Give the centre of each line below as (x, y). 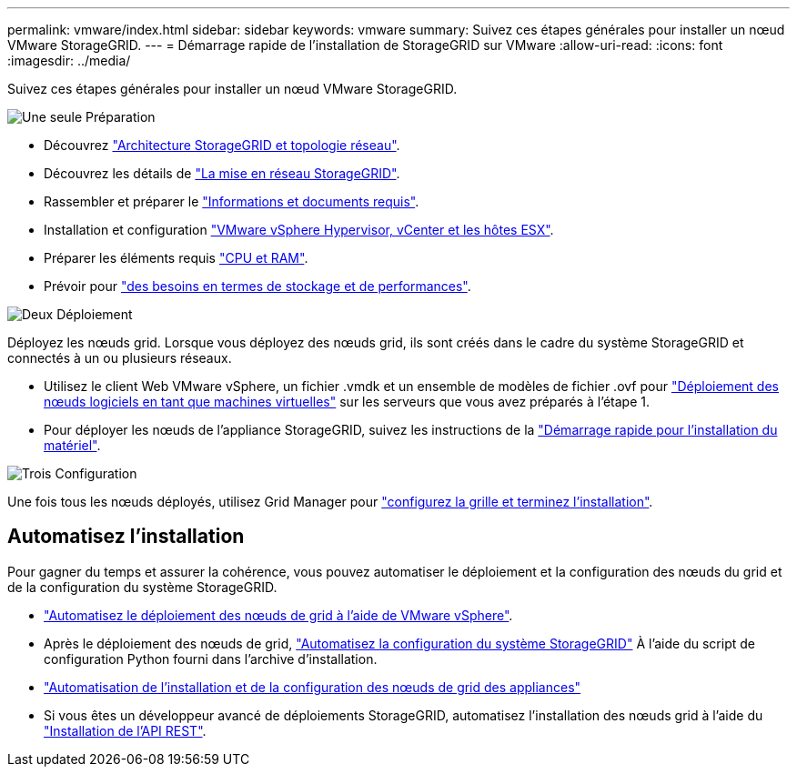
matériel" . (72, 445)
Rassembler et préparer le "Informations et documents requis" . (232, 201)
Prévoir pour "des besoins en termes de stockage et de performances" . (257, 286)
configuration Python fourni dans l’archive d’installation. (211, 658)
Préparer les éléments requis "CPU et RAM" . (176, 258)
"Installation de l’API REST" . (125, 730)
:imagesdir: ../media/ (69, 60)
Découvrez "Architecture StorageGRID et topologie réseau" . (222, 145)
